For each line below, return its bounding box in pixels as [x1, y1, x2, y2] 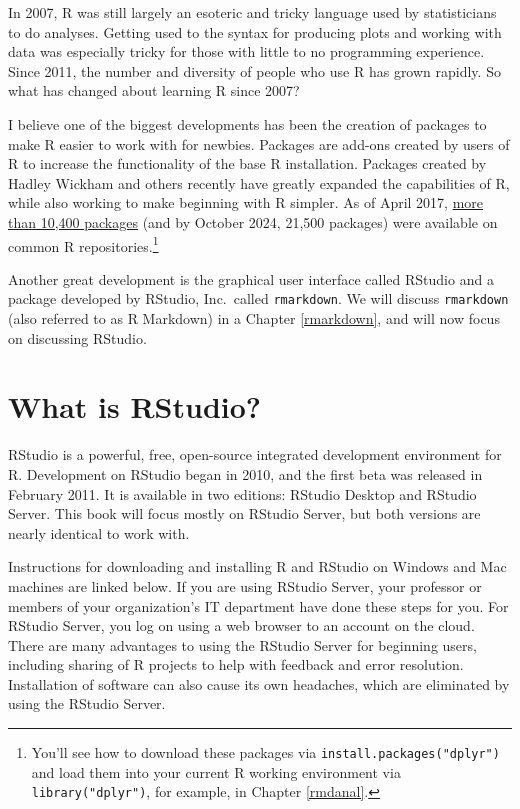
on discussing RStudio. [8, 327, 147, 348]
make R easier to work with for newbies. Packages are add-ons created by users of [8, 133, 510, 154]
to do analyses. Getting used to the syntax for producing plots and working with [8, 21, 502, 42]
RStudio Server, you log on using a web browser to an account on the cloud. [8, 615, 475, 636]
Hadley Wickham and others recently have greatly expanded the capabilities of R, [8, 172, 510, 193]
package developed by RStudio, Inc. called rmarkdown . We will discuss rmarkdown [8, 288, 509, 309]
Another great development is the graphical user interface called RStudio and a [8, 268, 494, 289]
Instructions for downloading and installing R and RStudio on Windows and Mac [8, 556, 507, 577]
